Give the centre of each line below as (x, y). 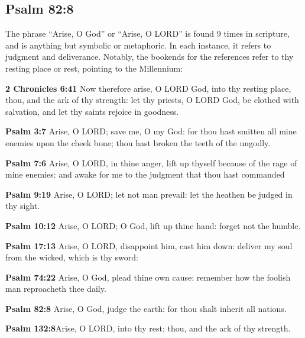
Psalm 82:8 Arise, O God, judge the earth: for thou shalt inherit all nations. (146, 308)
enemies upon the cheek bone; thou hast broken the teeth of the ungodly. (138, 142)
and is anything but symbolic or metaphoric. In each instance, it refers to (138, 45)
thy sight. (23, 206)
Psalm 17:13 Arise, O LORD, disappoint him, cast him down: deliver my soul (149, 245)
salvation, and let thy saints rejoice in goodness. (92, 111)
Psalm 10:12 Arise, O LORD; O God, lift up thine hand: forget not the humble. (153, 225)
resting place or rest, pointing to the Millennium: (94, 68)
